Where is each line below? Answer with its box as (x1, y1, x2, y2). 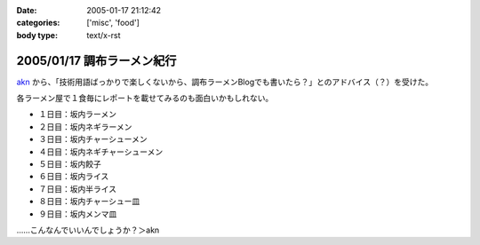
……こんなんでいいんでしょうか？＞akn (16, 225, 160, 235)
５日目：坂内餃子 (38, 159, 101, 170)
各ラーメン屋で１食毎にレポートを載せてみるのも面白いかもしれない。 (16, 93, 274, 104)
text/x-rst (86, 29, 121, 40)
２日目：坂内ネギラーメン (38, 121, 132, 132)
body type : (16, 29, 58, 40)
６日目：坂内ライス (38, 171, 109, 182)
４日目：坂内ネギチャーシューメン (38, 146, 164, 157)
